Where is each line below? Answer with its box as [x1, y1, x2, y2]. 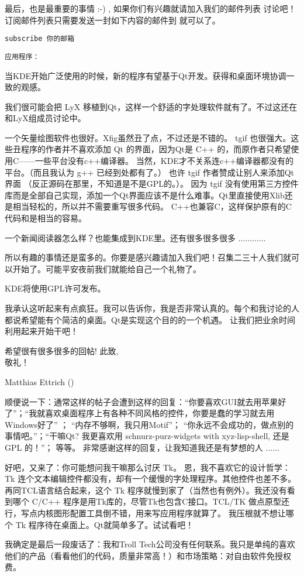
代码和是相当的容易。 [5, 212, 87, 224]
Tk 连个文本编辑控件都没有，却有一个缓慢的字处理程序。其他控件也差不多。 [5, 472, 296, 485]
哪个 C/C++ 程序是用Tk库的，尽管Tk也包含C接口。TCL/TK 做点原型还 [12, 495, 290, 508]
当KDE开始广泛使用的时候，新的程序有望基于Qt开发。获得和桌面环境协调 [5, 69, 286, 81]
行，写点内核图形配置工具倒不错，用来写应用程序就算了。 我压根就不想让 [5, 506, 286, 519]
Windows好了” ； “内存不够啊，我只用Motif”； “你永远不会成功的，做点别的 [5, 418, 294, 430]
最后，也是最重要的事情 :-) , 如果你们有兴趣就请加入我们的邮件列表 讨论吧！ [5, 2, 296, 14]
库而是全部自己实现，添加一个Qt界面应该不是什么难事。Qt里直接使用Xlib [5, 188, 285, 201]
